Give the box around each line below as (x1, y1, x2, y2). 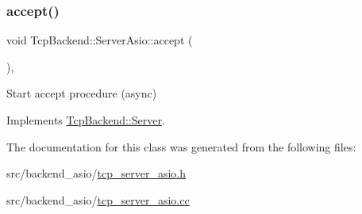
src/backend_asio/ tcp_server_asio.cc (6, 191, 190, 208)
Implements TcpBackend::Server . (6, 112, 165, 128)
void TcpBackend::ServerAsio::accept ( (6, 32, 193, 48)
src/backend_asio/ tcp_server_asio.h (6, 165, 186, 182)
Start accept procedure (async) (6, 85, 157, 101)
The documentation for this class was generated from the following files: (6, 138, 356, 155)
